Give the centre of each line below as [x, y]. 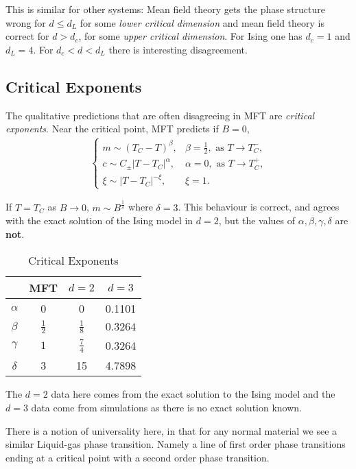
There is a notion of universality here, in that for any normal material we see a [171, 430]
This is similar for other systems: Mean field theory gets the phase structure [166, 9]
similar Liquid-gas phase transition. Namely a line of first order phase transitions [176, 444]
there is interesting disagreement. [178, 49]
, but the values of [257, 220]
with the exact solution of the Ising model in [99, 220]
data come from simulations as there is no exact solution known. [166, 408]
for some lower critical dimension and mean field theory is [202, 22]
